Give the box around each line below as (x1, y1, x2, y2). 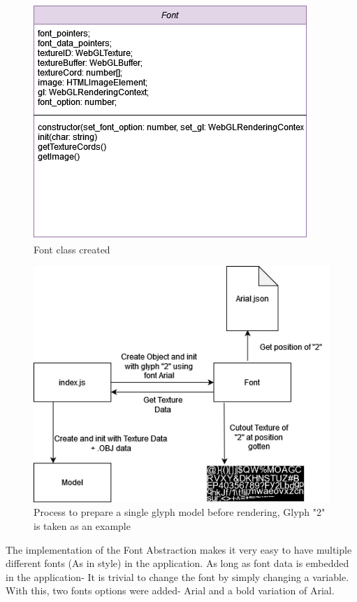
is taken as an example (34, 518, 131, 533)
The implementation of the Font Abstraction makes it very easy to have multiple (6, 542, 352, 556)
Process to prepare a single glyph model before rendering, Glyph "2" (34, 505, 326, 519)
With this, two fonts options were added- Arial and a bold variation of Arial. (6, 583, 335, 598)
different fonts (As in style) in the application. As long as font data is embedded (6, 556, 349, 570)
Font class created (34, 241, 110, 256)
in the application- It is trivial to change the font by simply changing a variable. (6, 569, 349, 584)
